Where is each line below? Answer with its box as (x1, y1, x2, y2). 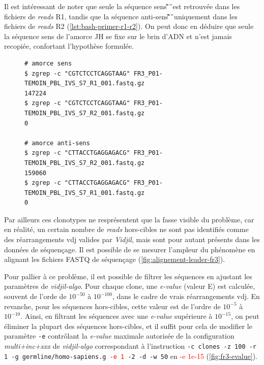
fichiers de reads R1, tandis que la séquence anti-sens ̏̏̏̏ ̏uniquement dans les (4, 11, 238, 21)
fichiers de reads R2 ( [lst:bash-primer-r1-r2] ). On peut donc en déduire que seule (4, 21, 254, 31)
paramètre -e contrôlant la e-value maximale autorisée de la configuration (4, 330, 234, 341)
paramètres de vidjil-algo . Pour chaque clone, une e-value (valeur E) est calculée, (4, 281, 255, 291)
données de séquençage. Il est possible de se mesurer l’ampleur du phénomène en (4, 244, 255, 254)
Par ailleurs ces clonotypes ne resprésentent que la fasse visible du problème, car (4, 214, 254, 224)
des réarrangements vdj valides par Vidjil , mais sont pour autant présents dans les (4, 234, 260, 245)
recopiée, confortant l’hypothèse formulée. (4, 41, 134, 51)
